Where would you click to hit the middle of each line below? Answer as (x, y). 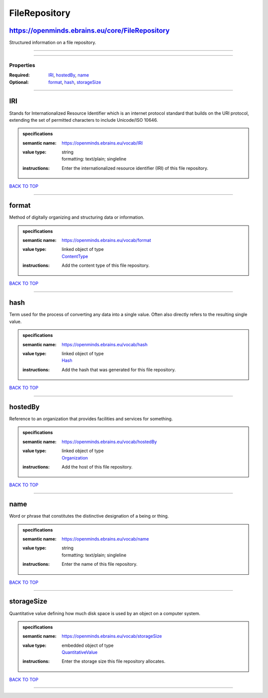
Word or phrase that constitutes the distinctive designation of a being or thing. (89, 516)
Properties (22, 65)
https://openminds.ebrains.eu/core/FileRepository (89, 31)
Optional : (19, 82)
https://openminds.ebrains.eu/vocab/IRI (102, 143)
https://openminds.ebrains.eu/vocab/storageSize (112, 636)
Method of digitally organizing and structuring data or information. (77, 217)
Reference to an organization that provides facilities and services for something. (91, 419)
